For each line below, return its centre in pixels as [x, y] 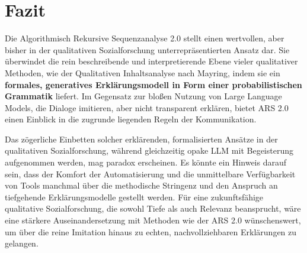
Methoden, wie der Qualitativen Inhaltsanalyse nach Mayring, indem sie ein [143, 72]
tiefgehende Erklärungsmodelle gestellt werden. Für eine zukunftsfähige [134, 197]
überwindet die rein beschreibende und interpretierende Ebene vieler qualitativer [151, 61]
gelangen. [22, 243]
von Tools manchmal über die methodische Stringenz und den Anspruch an [141, 185]
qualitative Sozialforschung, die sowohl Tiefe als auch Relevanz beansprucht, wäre [153, 208]
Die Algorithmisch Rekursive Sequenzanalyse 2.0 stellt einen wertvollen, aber [145, 38]
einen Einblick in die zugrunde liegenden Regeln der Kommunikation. [131, 119]
